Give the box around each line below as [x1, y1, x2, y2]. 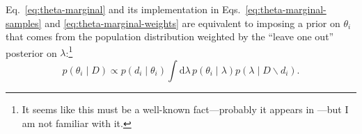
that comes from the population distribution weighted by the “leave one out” [6, 29, 334, 44]
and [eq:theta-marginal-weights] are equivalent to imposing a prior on [45, 15, 340, 30]
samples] [6, 15, 42, 30]
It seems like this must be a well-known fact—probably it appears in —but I [22, 102, 349, 117]
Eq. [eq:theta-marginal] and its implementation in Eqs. [6, 2, 241, 16]
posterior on [6, 45, 57, 60]
